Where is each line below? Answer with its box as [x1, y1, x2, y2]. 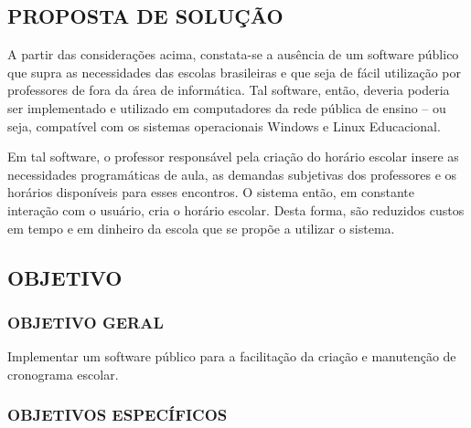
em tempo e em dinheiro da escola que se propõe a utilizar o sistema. [7, 218, 395, 237]
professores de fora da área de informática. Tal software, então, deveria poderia [7, 80, 450, 99]
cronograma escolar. [7, 364, 119, 383]
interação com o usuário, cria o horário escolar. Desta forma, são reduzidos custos [7, 200, 465, 219]
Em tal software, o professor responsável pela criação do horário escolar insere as [7, 147, 459, 166]
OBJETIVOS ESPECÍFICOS [7, 403, 228, 426]
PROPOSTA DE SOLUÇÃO [7, 2, 284, 30]
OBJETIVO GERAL [7, 310, 164, 333]
